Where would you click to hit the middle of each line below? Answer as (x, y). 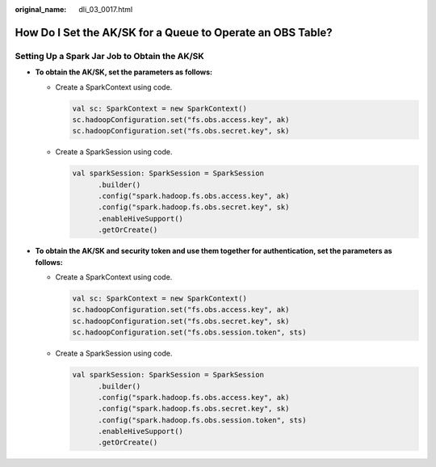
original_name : (41, 9)
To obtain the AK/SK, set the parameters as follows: (124, 72)
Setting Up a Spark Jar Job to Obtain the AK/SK (110, 56)
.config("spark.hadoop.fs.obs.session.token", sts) (202, 420)
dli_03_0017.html (106, 9)
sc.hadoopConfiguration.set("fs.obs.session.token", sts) (189, 332)
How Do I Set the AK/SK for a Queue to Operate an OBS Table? (174, 32)
